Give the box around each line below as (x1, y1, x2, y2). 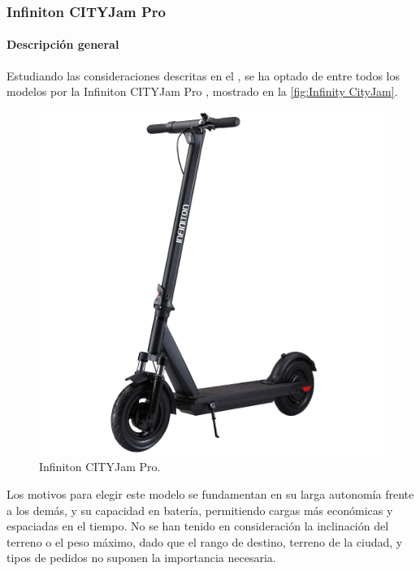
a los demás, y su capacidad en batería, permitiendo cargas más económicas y (6, 501, 393, 518)
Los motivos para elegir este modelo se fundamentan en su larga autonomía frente (6, 486, 414, 503)
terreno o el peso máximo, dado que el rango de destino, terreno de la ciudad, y (6, 533, 403, 550)
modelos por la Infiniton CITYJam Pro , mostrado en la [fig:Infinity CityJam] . (6, 83, 398, 100)
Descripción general (6, 36, 119, 53)
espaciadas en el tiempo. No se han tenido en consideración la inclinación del (6, 517, 389, 534)
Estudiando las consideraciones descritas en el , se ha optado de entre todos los (6, 67, 400, 84)
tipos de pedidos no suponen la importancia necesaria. (6, 549, 276, 566)
